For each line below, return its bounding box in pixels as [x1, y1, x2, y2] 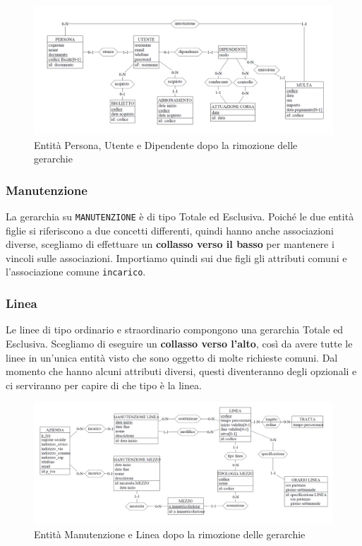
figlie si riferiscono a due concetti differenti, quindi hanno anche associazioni [6, 222, 334, 237]
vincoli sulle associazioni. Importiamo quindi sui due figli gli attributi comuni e [6, 250, 347, 265]
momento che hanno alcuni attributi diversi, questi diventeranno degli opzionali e [6, 364, 357, 379]
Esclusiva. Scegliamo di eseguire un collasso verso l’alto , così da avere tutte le [6, 336, 353, 350]
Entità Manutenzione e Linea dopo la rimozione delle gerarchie [34, 526, 306, 541]
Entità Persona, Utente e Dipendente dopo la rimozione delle [34, 137, 298, 152]
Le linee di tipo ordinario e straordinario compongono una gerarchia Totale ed [6, 322, 344, 337]
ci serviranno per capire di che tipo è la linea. [6, 377, 202, 392]
